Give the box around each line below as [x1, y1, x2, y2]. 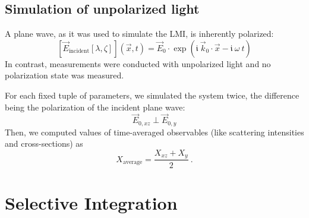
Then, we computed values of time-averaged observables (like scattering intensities [5, 125, 304, 138]
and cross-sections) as [5, 137, 83, 150]
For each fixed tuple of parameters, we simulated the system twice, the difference [5, 89, 299, 101]
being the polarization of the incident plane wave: [5, 100, 185, 113]
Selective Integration [5, 190, 178, 214]
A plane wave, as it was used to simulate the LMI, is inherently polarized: [5, 27, 274, 40]
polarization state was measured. [5, 69, 124, 81]
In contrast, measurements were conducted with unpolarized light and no [5, 57, 271, 69]
